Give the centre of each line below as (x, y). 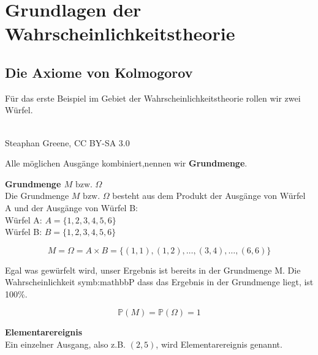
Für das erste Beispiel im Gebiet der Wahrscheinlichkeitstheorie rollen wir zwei (153, 98)
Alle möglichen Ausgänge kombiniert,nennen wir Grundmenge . (126, 163)
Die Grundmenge (37, 196)
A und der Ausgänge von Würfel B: (71, 207)
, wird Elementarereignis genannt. (219, 344)
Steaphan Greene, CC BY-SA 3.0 (67, 142)
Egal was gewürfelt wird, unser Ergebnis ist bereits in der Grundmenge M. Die (153, 270)
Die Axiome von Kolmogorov (99, 72)
